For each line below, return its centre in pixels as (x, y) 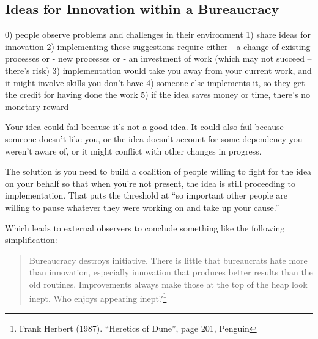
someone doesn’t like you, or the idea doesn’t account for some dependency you (154, 138)
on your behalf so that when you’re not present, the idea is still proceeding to (150, 183)
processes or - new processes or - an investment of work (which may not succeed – (158, 58)
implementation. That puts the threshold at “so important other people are (146, 195)
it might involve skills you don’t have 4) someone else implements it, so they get (155, 82)
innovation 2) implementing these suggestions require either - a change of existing (158, 46)
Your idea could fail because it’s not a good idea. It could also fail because (144, 127)
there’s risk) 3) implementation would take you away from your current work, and (158, 70)
